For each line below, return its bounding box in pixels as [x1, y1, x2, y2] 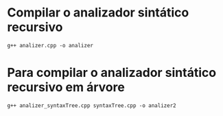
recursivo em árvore [7, 80, 125, 95]
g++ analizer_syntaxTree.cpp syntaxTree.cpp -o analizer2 [7, 102, 176, 109]
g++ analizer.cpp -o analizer [7, 42, 94, 49]
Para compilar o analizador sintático [7, 65, 217, 80]
